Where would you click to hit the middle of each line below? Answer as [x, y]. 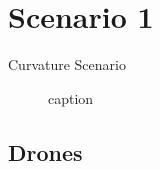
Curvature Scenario [67, 64]
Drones [45, 151]
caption [71, 97]
